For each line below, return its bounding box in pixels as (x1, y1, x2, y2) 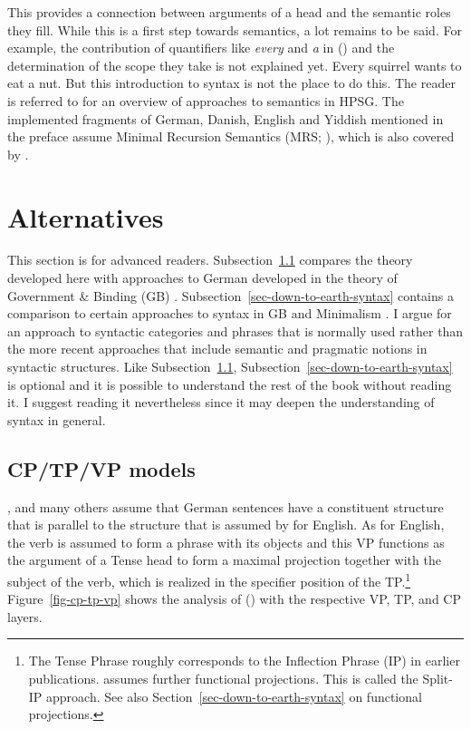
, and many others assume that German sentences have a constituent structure (7, 497, 444, 516)
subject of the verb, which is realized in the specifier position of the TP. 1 (7, 569, 411, 590)
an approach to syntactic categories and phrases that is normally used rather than (7, 321, 464, 340)
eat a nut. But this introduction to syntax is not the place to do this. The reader (7, 73, 456, 92)
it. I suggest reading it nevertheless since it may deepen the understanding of (7, 393, 435, 412)
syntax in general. (7, 410, 106, 429)
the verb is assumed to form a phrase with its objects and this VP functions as (7, 532, 445, 551)
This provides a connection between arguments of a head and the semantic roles (7, 3, 451, 21)
